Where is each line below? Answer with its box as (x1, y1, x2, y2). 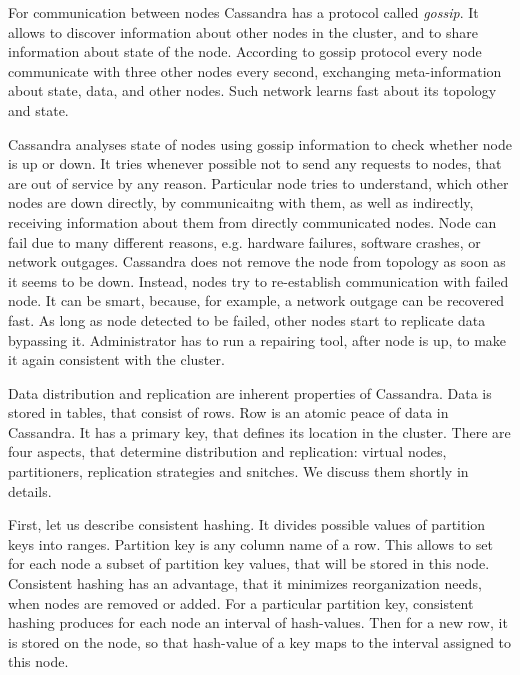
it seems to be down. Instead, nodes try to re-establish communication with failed (8, 270, 509, 291)
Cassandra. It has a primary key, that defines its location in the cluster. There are (8, 421, 511, 442)
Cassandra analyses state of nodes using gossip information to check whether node (8, 133, 513, 154)
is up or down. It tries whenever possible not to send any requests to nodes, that (8, 153, 502, 174)
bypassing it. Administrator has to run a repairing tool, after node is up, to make (8, 329, 507, 350)
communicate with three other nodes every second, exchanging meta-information (8, 60, 502, 81)
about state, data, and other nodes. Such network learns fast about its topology (8, 80, 497, 101)
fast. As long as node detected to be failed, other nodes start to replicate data (8, 309, 486, 330)
